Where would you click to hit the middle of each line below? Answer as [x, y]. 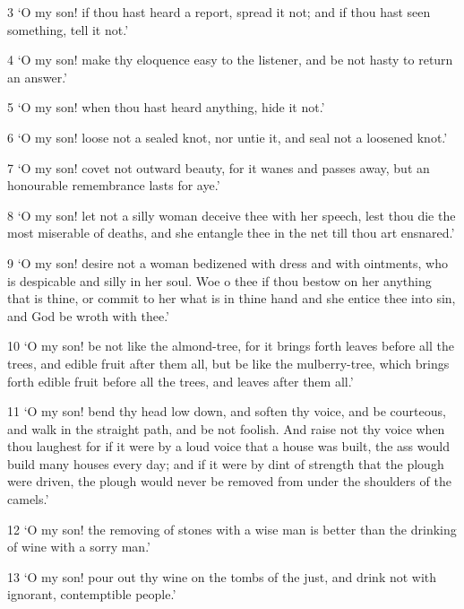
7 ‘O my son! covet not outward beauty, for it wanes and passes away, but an [219, 167]
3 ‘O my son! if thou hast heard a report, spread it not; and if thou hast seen [219, 12]
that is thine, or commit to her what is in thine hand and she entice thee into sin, [232, 298]
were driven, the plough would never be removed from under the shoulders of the [229, 481]
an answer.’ [38, 77]
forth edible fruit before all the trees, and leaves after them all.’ [180, 381]
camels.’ [28, 499]
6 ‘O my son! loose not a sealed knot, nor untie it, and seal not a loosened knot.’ [228, 137]
